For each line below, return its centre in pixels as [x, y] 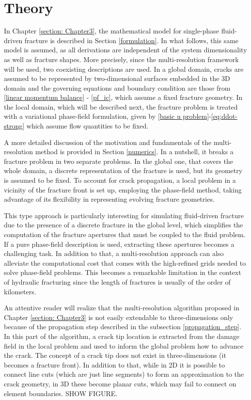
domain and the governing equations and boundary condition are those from [117, 88]
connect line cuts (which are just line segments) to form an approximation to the [124, 374]
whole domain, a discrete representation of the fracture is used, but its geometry [123, 170]
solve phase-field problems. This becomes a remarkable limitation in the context [123, 272]
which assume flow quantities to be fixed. [87, 126]
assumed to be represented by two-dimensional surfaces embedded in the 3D [117, 78]
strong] [14, 126]
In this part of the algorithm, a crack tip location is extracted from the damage [122, 336]
